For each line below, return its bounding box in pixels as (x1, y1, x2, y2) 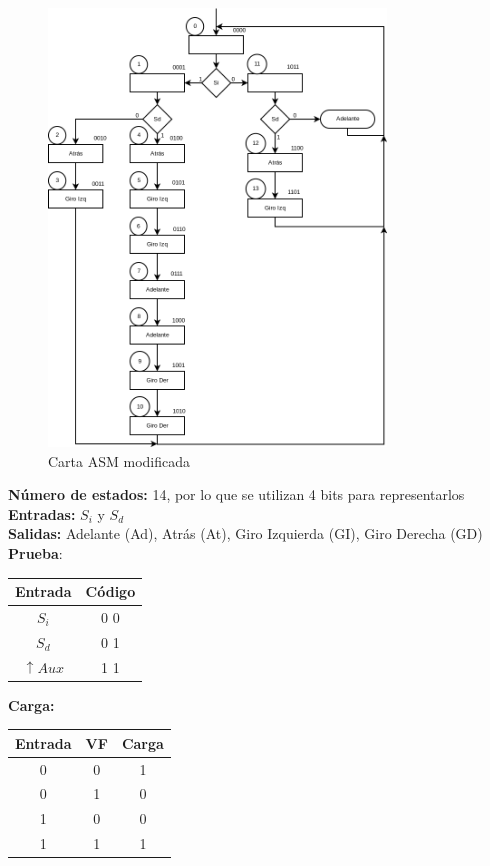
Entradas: (8, 503, 76, 524)
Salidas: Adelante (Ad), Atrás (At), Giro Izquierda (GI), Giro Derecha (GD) (8, 523, 483, 544)
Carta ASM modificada (48, 450, 191, 471)
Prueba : (8, 542, 63, 563)
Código (85, 581, 136, 601)
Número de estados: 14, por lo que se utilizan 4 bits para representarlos (8, 484, 465, 505)
